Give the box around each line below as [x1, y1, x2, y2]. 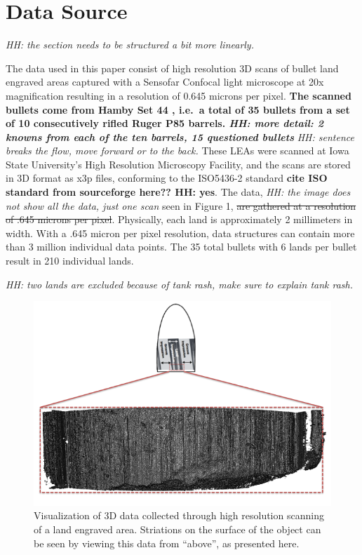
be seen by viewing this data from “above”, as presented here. [34, 535, 300, 550]
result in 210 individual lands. [6, 253, 134, 268]
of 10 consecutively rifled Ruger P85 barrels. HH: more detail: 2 [6, 116, 323, 131]
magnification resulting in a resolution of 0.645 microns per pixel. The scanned [6, 88, 351, 102]
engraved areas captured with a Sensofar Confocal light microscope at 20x [6, 74, 324, 89]
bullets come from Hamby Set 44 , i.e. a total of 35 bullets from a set [6, 102, 350, 116]
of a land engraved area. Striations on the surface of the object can [34, 522, 321, 537]
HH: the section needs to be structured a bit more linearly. [6, 37, 254, 52]
